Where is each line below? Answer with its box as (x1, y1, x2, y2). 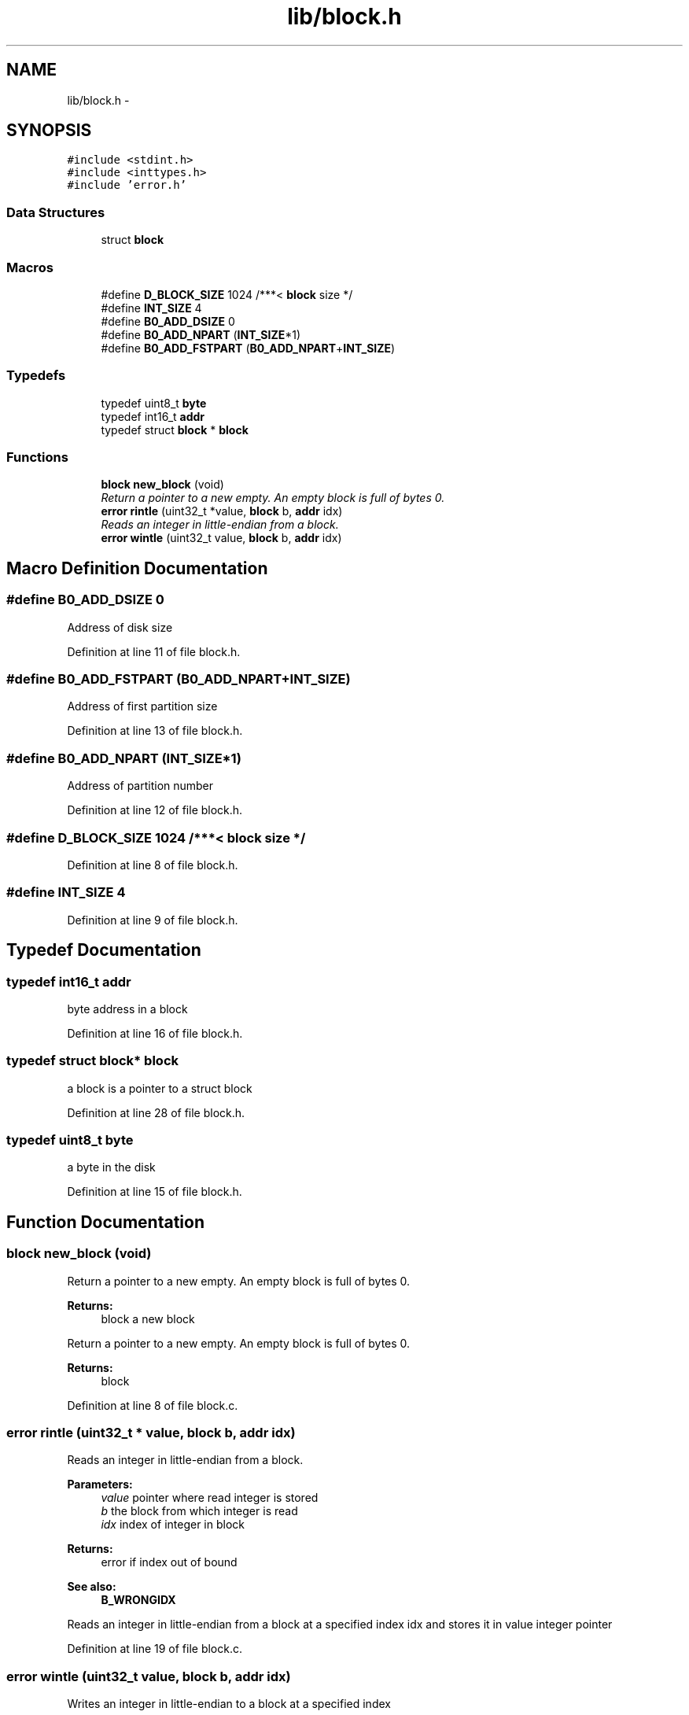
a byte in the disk (67, 1160, 156, 1175)
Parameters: (67, 1477, 133, 1492)
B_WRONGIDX (101, 1593, 176, 1607)
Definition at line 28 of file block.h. (67, 1105, 245, 1119)
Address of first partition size (67, 699, 218, 714)
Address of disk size (67, 620, 173, 634)
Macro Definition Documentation (6, 558, 268, 578)
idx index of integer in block (101, 1518, 245, 1532)
